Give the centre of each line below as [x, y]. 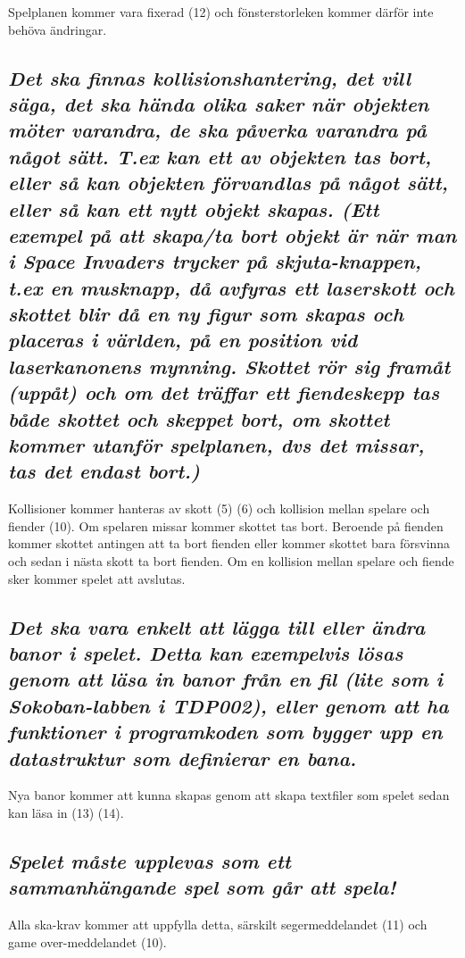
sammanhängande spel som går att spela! [202, 887]
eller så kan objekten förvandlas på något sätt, [228, 183]
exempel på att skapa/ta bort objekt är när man [232, 234]
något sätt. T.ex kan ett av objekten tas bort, [220, 156]
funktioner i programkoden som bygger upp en [225, 732]
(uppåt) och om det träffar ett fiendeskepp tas [224, 392]
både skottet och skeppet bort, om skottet [199, 418]
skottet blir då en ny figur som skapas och [206, 314]
